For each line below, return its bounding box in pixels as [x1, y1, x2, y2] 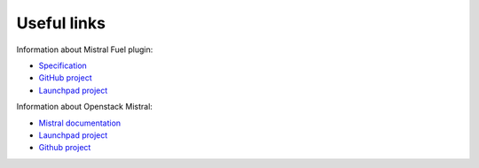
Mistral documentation [38, 118, 122, 128]
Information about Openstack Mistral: [16, 102, 153, 112]
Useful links [16, 13, 106, 33]
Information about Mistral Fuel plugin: [16, 44, 153, 55]
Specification [38, 60, 88, 71]
